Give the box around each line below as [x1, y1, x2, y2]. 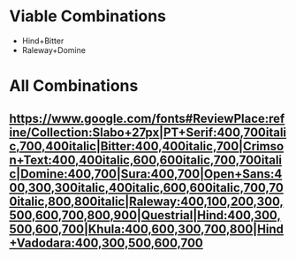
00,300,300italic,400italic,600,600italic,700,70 [9, 179, 285, 195]
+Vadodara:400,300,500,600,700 [9, 235, 203, 250]
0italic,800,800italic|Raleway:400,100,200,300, [9, 194, 285, 209]
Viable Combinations [9, 6, 166, 27]
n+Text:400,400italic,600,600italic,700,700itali [9, 152, 283, 167]
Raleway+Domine [21, 44, 87, 55]
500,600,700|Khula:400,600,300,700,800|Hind [9, 221, 285, 236]
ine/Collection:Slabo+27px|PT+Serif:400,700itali [9, 125, 287, 140]
